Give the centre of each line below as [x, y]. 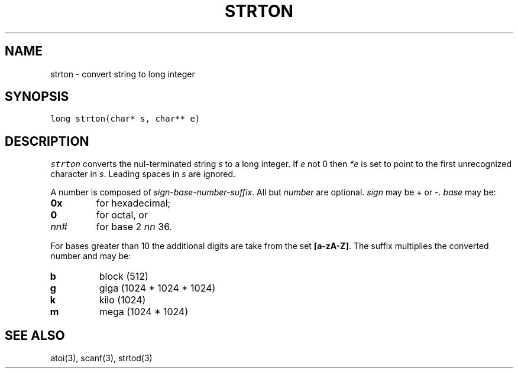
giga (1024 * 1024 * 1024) [157, 288]
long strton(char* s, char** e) [125, 119]
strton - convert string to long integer [123, 74]
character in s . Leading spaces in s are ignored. [143, 174]
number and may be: [91, 256]
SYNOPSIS [37, 97]
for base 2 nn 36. [134, 227]
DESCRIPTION [47, 141]
